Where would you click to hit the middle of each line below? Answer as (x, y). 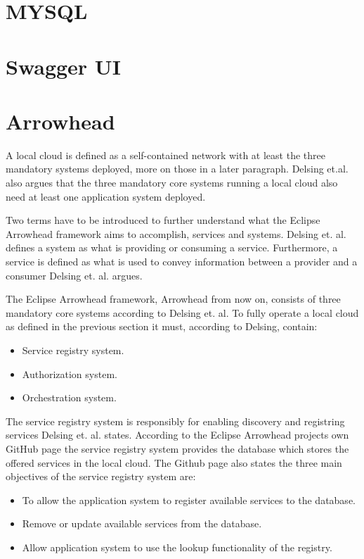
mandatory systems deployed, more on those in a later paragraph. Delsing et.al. (177, 169)
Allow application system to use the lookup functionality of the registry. (177, 547)
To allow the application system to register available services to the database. (189, 500)
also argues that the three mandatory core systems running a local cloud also (172, 183)
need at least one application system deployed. (106, 196)
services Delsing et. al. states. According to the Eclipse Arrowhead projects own (177, 435)
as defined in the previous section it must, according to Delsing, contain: (162, 326)
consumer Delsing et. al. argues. (74, 275)
